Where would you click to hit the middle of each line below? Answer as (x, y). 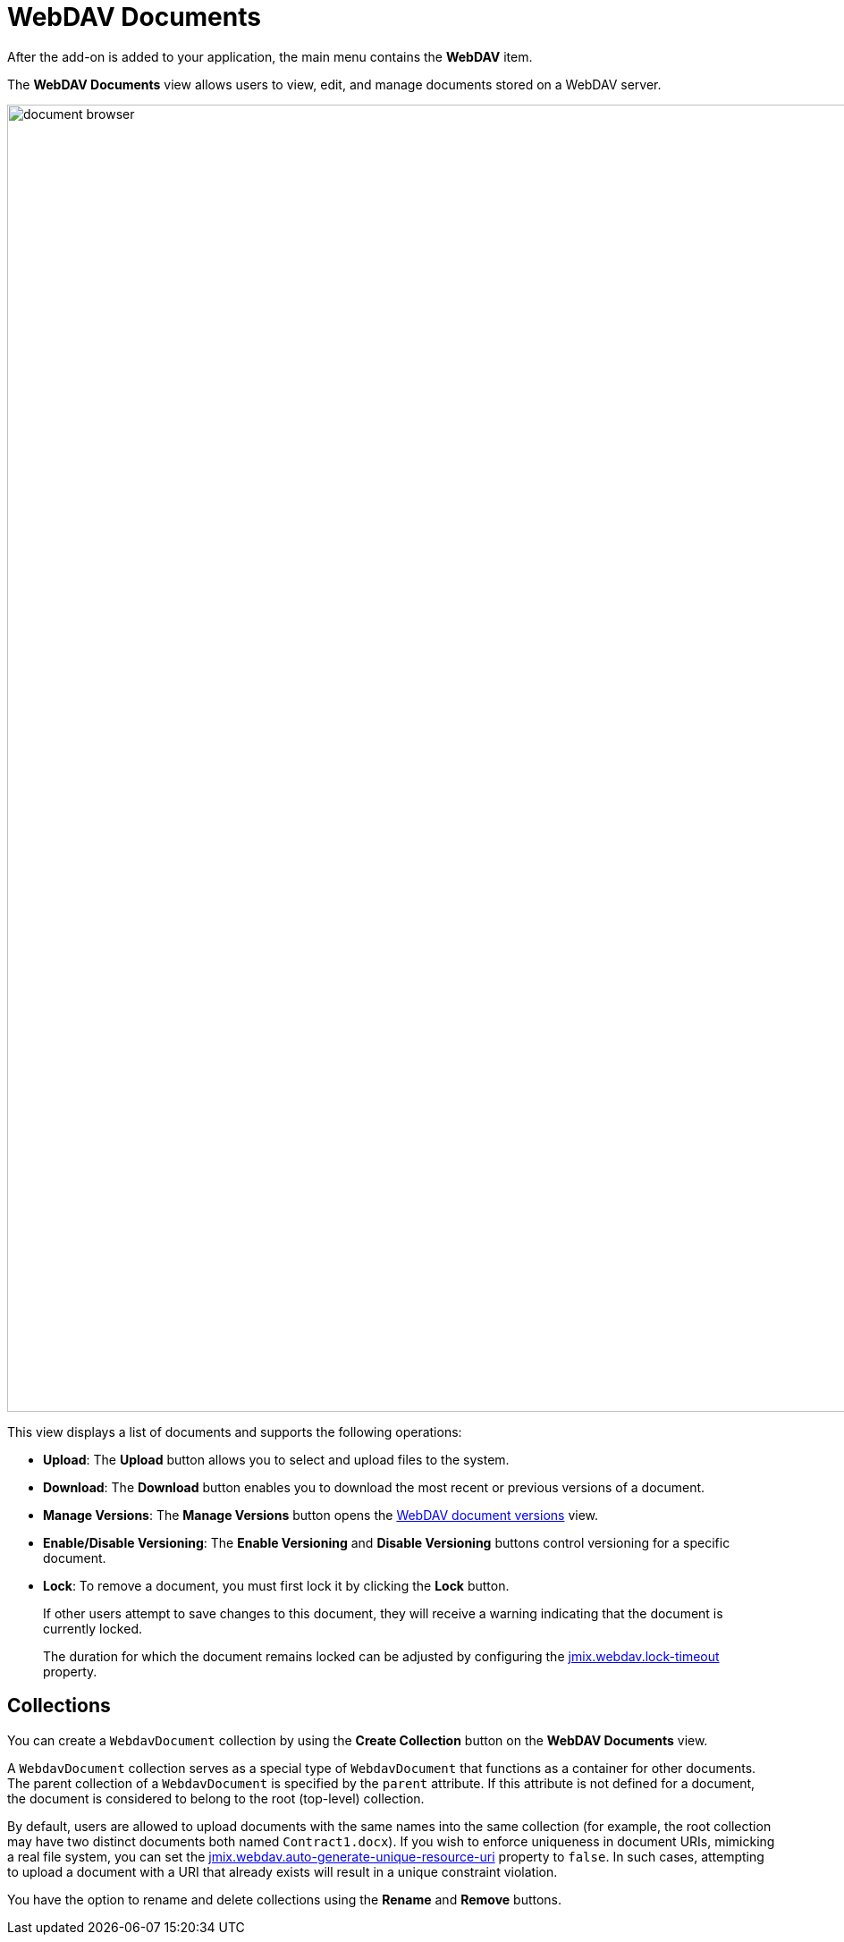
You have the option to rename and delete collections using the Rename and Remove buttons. (285, 1899)
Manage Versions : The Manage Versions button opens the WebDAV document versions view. (321, 1515)
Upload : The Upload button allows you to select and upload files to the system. (276, 1459)
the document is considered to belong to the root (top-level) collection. (216, 1798)
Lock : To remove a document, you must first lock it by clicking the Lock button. (276, 1585)
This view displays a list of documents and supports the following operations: (235, 1431)
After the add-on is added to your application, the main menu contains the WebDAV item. (270, 56)
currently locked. (93, 1628)
